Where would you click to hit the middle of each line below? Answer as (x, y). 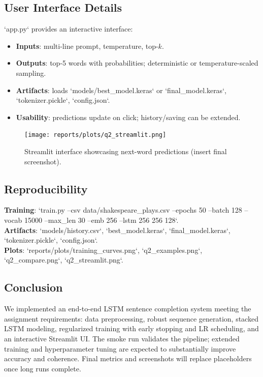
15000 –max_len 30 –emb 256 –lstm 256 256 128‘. (102, 220)
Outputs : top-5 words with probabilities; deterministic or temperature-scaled (137, 63)
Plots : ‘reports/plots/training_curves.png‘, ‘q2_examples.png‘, (103, 250)
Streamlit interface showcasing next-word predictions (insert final (126, 151)
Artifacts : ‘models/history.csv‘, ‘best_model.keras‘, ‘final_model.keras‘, (117, 230)
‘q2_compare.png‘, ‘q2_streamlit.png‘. (64, 260)
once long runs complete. (43, 368)
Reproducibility (46, 188)
